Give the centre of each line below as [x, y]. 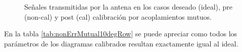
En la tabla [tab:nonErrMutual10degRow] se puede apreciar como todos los [121, 34]
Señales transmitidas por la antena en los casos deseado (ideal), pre [129, 7]
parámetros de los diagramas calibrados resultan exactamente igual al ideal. [121, 43]
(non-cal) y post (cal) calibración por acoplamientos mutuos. [118, 16]
